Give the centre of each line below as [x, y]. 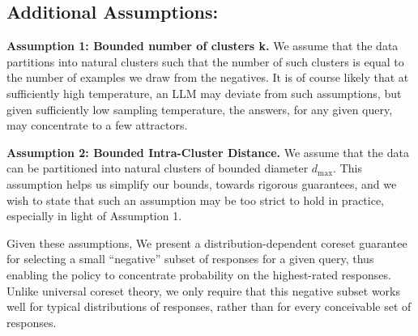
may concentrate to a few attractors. [97, 125]
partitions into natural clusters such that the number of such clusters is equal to [205, 61]
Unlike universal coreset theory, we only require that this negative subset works [204, 290]
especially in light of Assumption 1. [94, 216]
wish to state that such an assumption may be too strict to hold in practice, [196, 200]
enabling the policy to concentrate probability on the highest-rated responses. [199, 274]
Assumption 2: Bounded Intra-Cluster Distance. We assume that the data [208, 152]
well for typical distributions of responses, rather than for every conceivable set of [209, 306]
